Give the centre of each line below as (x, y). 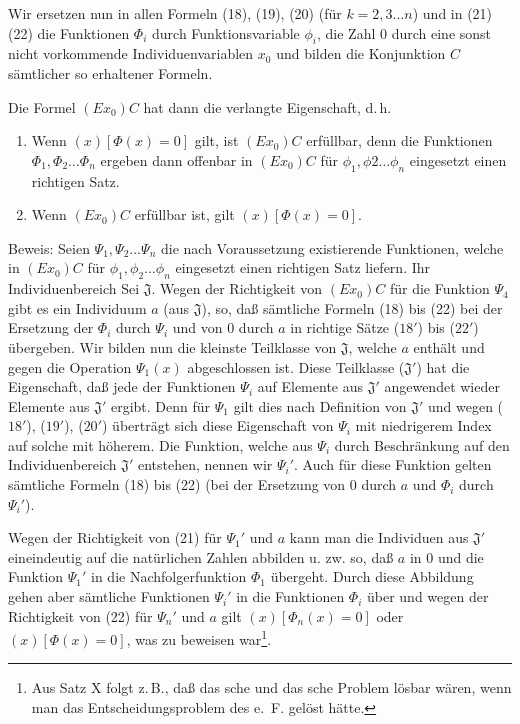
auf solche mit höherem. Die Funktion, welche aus (160, 444)
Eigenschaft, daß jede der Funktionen (122, 386)
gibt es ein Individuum (77, 307)
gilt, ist (216, 140)
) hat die (443, 366)
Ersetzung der (51, 327)
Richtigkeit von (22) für (80, 615)
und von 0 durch (223, 327)
